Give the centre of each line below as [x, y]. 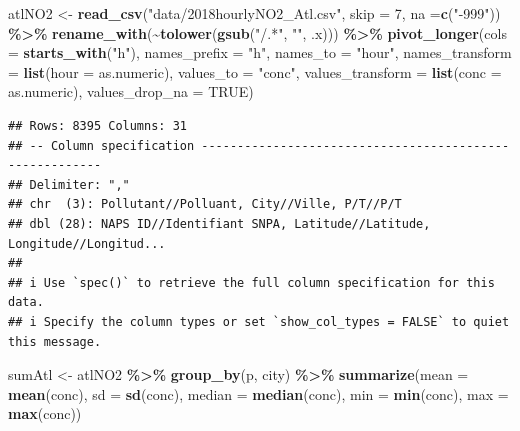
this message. [55, 341]
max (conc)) [45, 413]
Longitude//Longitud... [87, 243]
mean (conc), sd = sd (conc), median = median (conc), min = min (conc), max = [258, 393]
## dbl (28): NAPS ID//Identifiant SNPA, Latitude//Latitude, [219, 223]
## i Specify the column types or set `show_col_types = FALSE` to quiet [259, 321]
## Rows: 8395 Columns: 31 [97, 125]
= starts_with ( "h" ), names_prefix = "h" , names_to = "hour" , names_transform [260, 52]
